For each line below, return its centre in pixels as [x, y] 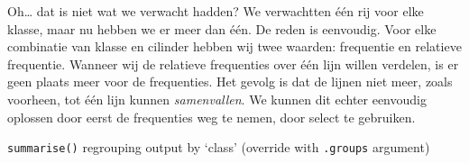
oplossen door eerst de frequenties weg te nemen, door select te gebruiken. [212, 117]
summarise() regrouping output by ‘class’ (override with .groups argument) [219, 147]
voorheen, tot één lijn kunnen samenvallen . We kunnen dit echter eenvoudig [217, 99]
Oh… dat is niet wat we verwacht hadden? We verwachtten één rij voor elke [216, 11]
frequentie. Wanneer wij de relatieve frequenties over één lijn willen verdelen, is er [233, 63]
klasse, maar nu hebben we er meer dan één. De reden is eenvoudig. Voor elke [222, 28]
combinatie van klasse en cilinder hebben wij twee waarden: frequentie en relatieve [234, 46]
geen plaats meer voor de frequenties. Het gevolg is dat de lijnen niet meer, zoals [230, 81]
